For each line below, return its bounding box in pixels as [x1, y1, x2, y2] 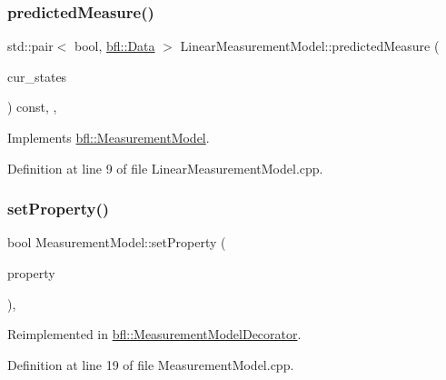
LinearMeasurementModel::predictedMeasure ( [180, 36, 440, 55]
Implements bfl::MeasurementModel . [7, 128, 210, 146]
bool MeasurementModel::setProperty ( [7, 233, 226, 252]
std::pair [7, 36, 54, 55]
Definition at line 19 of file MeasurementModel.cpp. [7, 355, 294, 374]
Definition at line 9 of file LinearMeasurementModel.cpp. [7, 158, 323, 177]
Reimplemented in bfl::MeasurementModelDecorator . [7, 325, 302, 344]
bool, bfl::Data [74, 36, 155, 55]
